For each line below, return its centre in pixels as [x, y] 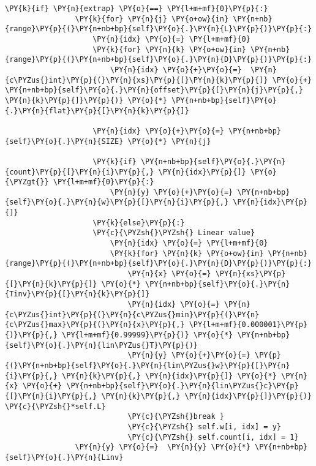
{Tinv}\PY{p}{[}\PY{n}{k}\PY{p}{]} [77, 294]
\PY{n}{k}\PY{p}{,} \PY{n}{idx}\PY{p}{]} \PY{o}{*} [169, 376]
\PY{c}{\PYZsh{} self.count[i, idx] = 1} [213, 437]
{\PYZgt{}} [27, 182]
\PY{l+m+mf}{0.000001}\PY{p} [248, 325]
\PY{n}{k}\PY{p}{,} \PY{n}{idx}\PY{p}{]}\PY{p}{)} [207, 396]
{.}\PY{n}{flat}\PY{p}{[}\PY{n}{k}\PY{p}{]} [97, 111]
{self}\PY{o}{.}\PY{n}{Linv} [64, 457]
